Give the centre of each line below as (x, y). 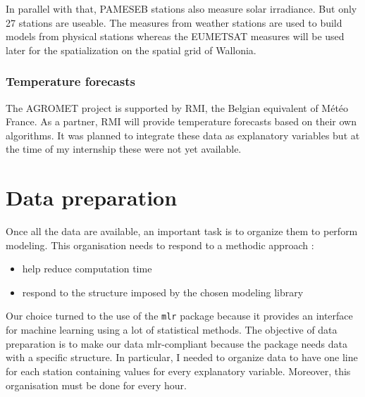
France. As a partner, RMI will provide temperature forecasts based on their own (181, 121)
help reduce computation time (87, 269)
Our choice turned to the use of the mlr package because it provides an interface (179, 316)
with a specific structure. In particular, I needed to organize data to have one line (182, 357)
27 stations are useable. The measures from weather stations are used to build (174, 22)
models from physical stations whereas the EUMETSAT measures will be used (175, 36)
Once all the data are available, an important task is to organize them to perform (182, 231)
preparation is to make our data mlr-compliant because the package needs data (177, 343)
